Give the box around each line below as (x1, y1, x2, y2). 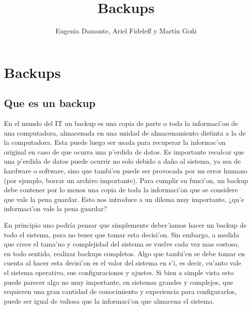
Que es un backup (4, 95, 95, 110)
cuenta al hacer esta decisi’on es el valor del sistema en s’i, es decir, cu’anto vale (4, 258, 241, 268)
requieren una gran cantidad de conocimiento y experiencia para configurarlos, (4, 286, 236, 296)
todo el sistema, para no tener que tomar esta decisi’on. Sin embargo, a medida (4, 229, 239, 239)
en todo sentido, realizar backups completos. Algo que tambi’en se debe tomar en (4, 248, 245, 258)
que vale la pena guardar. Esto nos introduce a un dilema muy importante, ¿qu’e (4, 194, 244, 204)
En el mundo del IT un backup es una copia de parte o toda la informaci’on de (4, 118, 238, 128)
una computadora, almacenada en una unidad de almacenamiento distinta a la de (4, 127, 246, 138)
